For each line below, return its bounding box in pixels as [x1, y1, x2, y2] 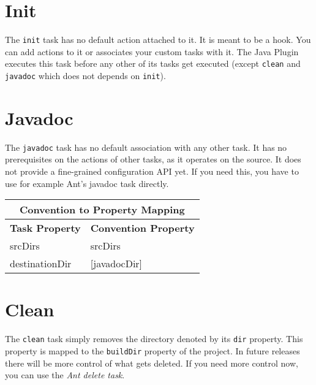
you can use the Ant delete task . [5, 368, 125, 381]
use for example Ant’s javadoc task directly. [5, 177, 169, 189]
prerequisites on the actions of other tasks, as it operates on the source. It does [5, 153, 301, 166]
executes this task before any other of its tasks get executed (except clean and [5, 57, 301, 70]
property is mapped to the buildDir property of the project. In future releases [5, 345, 300, 357]
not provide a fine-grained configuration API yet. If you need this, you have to [5, 165, 299, 178]
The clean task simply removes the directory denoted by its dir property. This [5, 332, 303, 345]
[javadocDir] [90, 256, 143, 271]
